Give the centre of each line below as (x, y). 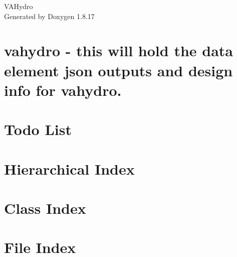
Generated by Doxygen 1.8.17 (49, 16)
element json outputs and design (118, 70)
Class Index (45, 208)
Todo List (38, 129)
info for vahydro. (63, 90)
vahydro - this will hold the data (118, 50)
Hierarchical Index (69, 168)
